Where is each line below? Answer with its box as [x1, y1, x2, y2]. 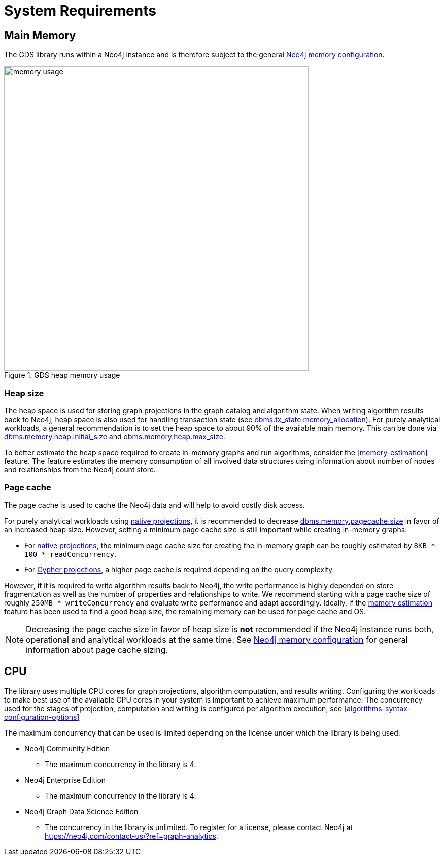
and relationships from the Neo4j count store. [4, 465, 156, 474]
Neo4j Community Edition [24, 744, 110, 753]
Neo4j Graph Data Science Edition [24, 807, 139, 816]
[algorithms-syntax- [344, 704, 411, 713]
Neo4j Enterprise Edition [24, 775, 106, 784]
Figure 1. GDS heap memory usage [4, 371, 120, 380]
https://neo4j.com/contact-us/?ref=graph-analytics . [45, 831, 218, 840]
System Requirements [4, 2, 156, 19]
